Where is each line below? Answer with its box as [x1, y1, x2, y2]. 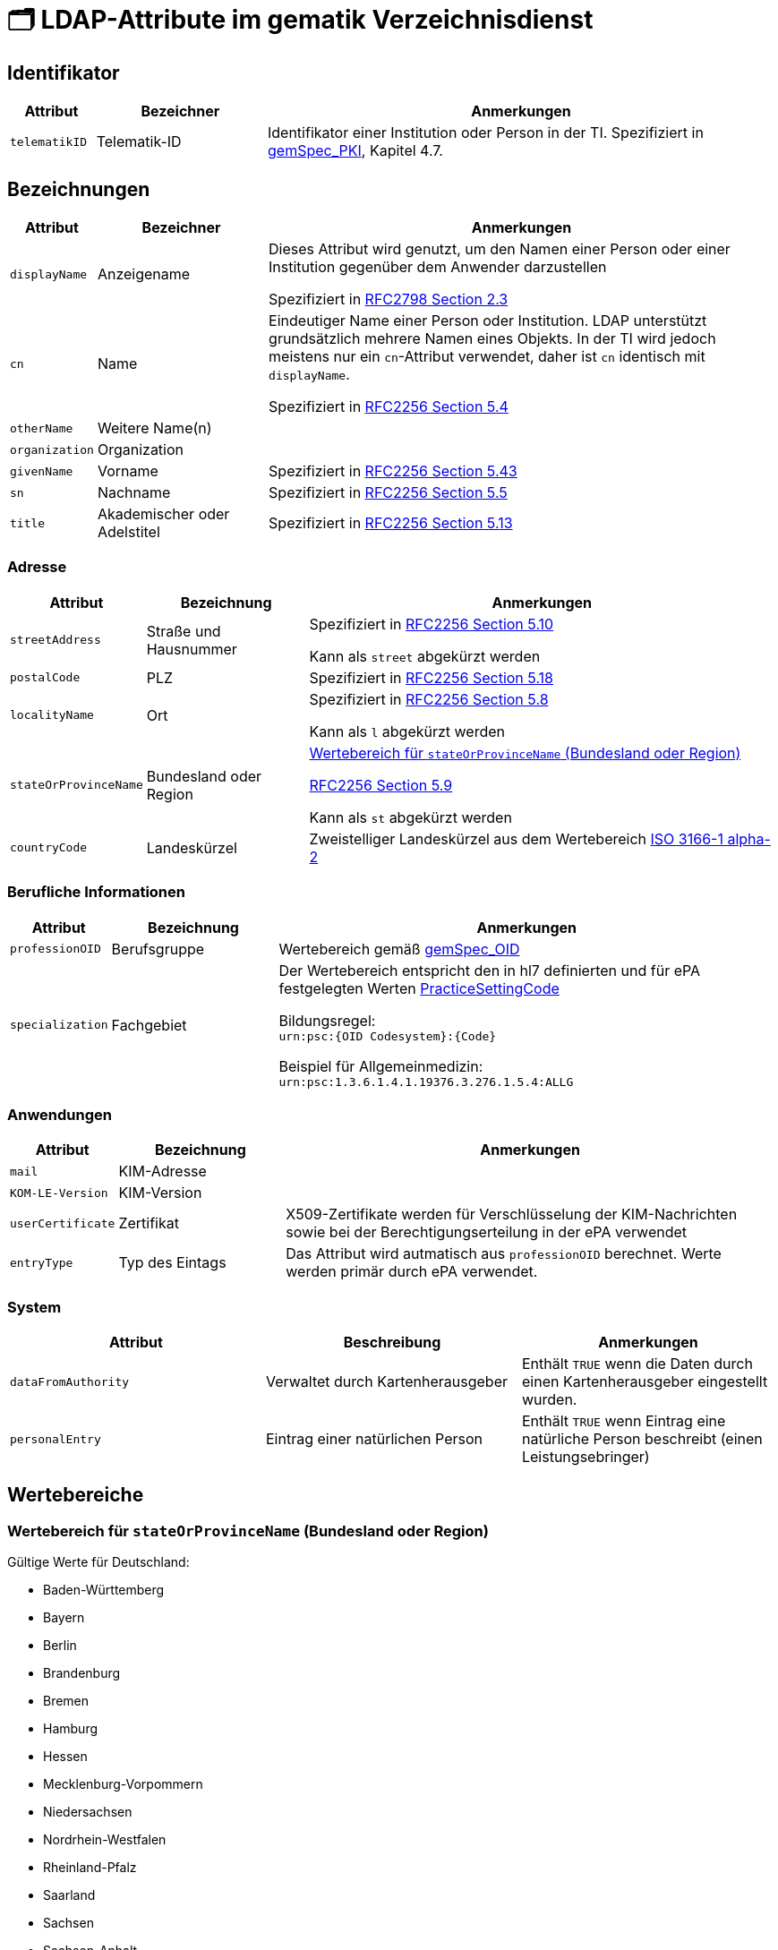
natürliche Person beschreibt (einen [521, 1430, 763, 1449]
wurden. [521, 1390, 577, 1409]
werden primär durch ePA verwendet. [286, 1262, 538, 1281]
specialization [10, 1018, 108, 1032]
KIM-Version [118, 1184, 202, 1202]
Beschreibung [343, 1333, 441, 1352]
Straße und [146, 621, 221, 640]
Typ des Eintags [118, 1253, 227, 1272]
